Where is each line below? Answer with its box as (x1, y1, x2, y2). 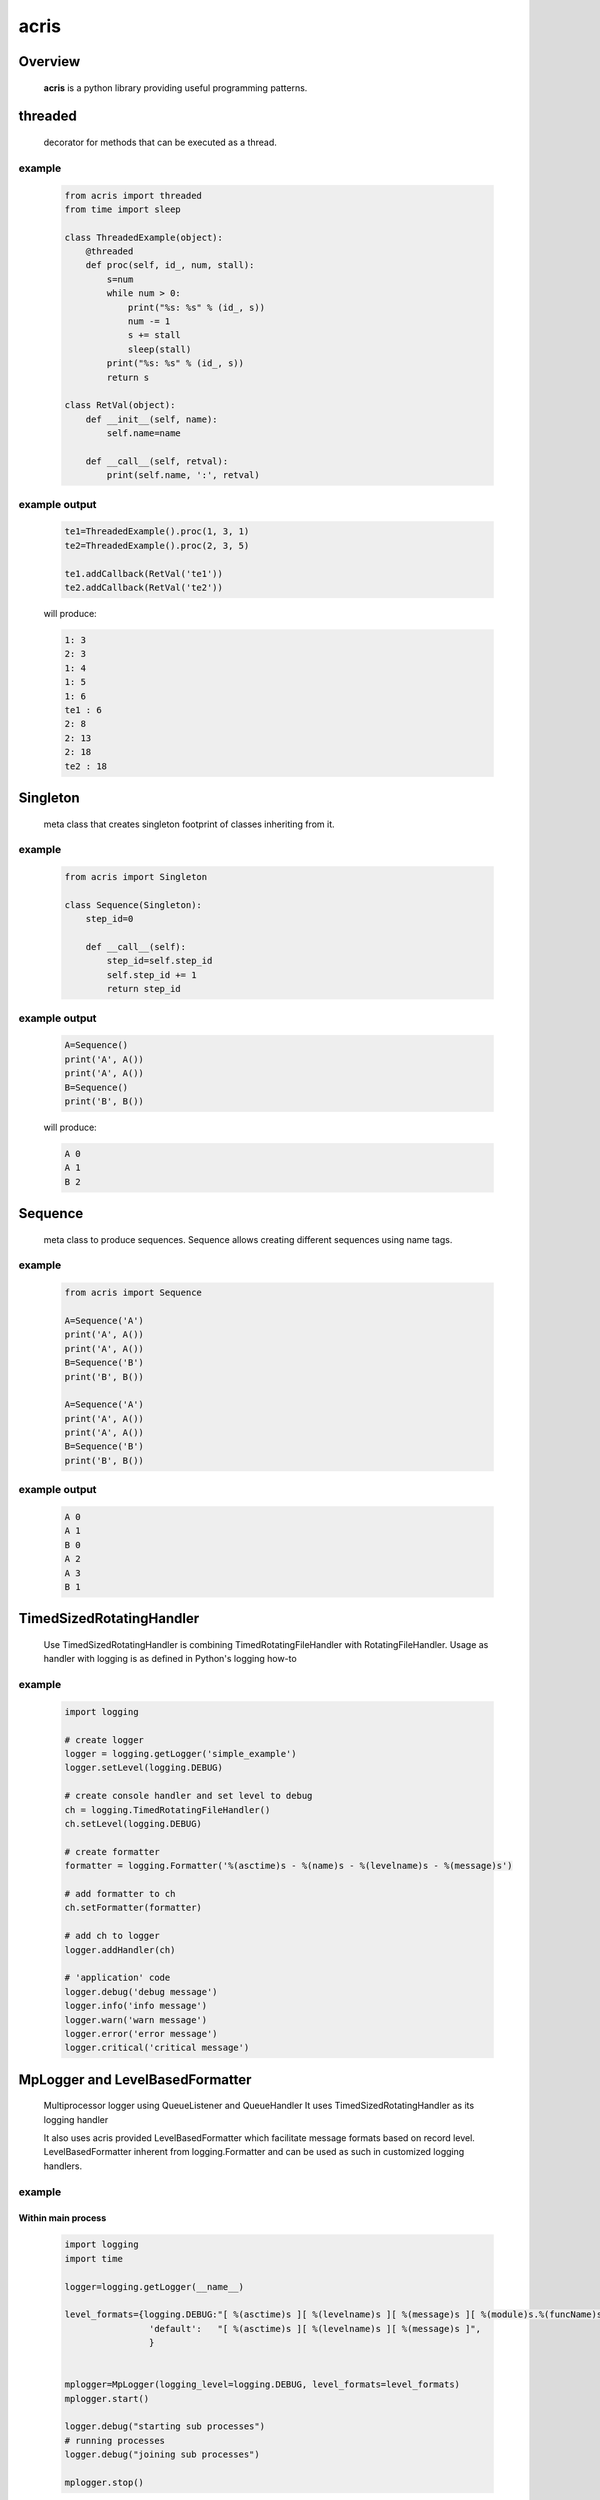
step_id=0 (85, 913, 134, 925)
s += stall (127, 330, 182, 341)
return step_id (106, 983, 182, 995)
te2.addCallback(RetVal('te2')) (64, 582, 224, 594)
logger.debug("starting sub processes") (64, 2421, 265, 2432)
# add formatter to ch (64, 1888, 176, 1899)
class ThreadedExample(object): (64, 231, 224, 243)
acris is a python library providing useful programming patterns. (43, 81, 308, 94)
